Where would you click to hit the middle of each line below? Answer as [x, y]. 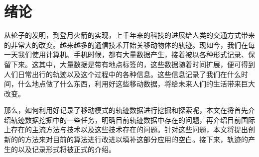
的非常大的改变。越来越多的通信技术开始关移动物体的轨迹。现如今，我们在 [126, 44]
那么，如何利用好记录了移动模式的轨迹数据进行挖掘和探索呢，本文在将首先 [126, 110]
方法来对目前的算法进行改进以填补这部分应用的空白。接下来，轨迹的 [136, 139]
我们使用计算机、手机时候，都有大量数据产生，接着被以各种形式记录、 [133, 54]
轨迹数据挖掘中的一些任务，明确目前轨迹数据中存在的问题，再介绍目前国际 [133, 119]
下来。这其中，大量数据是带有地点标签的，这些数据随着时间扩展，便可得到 [133, 64]
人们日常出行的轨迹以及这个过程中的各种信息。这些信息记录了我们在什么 [123, 74]
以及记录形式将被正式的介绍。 [66, 149]
